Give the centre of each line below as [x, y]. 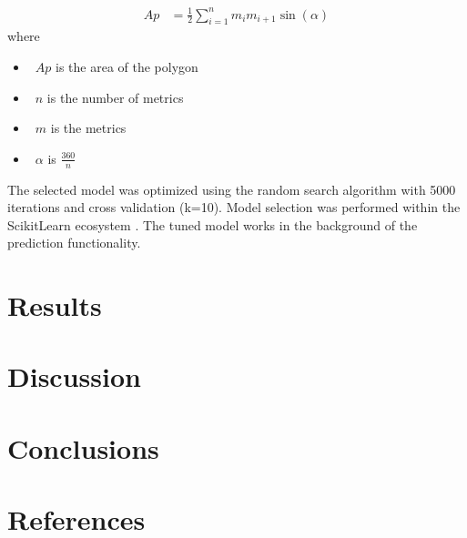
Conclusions [83, 447]
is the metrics [88, 128]
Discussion [74, 376]
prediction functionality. [74, 243]
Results [55, 305]
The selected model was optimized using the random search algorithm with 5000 [232, 189]
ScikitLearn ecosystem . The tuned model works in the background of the [213, 224]
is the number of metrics [115, 97]
